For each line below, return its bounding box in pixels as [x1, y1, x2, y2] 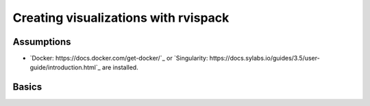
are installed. [101, 63, 138, 71]
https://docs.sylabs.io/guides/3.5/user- [209, 54, 320, 63]
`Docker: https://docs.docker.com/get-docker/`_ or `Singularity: [29, 54, 208, 63]
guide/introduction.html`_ [29, 63, 101, 71]
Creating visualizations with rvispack [12, 10, 230, 25]
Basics [12, 82, 42, 93]
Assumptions [12, 36, 71, 48]
